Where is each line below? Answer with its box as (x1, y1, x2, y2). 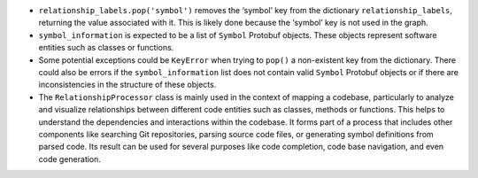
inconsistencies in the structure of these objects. (38, 80, 217, 90)
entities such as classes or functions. (38, 43, 174, 53)
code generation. (38, 153, 102, 164)
